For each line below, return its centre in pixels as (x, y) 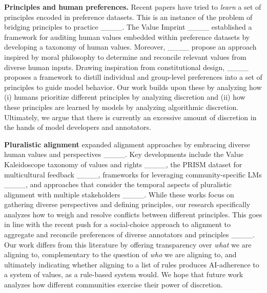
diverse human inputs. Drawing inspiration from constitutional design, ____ (126, 67)
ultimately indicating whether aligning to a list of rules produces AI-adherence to (132, 264)
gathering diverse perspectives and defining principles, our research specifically (127, 204)
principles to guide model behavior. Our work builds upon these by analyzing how (133, 87)
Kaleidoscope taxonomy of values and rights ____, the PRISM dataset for (123, 164)
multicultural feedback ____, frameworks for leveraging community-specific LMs (133, 174)
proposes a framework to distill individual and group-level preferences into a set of (133, 77)
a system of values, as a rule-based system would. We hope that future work (124, 274)
